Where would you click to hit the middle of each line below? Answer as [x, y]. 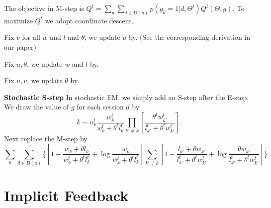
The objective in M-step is [44, 8]
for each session [100, 107]
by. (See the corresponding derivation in [189, 37]
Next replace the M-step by [46, 139]
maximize [18, 20]
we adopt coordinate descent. [89, 20]
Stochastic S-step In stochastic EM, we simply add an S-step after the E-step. [127, 97]
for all [31, 37]
